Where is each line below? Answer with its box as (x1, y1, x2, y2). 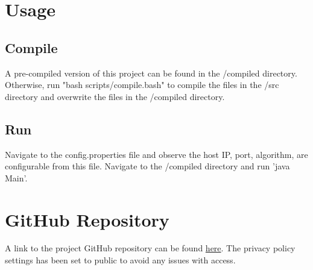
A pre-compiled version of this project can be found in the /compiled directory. (5, 66, 297, 79)
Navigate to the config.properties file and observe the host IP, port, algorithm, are (5, 148, 308, 160)
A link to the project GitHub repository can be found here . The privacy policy (5, 242, 296, 254)
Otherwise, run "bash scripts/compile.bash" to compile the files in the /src (5, 78, 279, 91)
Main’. (5, 171, 28, 184)
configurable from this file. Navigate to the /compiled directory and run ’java (5, 160, 290, 172)
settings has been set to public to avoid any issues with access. (5, 254, 236, 266)
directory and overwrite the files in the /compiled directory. (5, 90, 225, 102)
